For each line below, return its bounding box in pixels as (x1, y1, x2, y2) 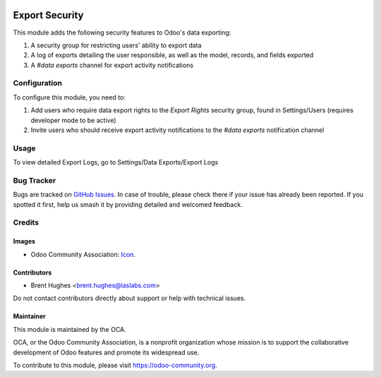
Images (13, 237, 35, 246)
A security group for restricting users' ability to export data (30, 41, 202, 49)
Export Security (13, 9, 84, 21)
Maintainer (13, 312, 46, 321)
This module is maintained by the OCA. (13, 325, 126, 333)
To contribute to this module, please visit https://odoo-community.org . (13, 361, 218, 369)
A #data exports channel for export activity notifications (30, 61, 194, 69)
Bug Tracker (13, 175, 56, 185)
